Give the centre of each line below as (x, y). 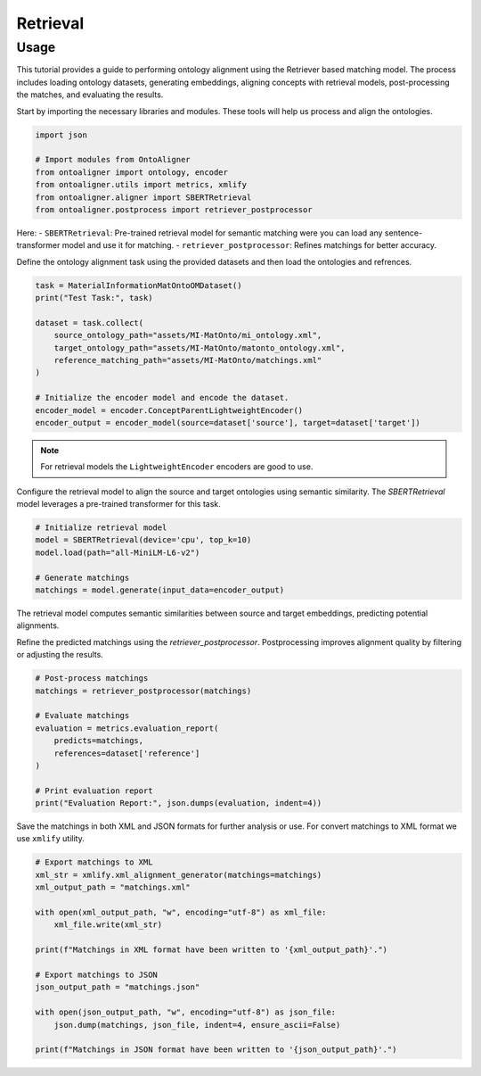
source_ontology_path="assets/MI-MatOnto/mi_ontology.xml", (188, 335)
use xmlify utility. (50, 839)
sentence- (404, 233)
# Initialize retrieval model (101, 528)
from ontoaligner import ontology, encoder (132, 172)
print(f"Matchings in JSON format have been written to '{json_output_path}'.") (216, 1050)
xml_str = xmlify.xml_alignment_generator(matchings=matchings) (179, 875)
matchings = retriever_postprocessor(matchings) (143, 691)
